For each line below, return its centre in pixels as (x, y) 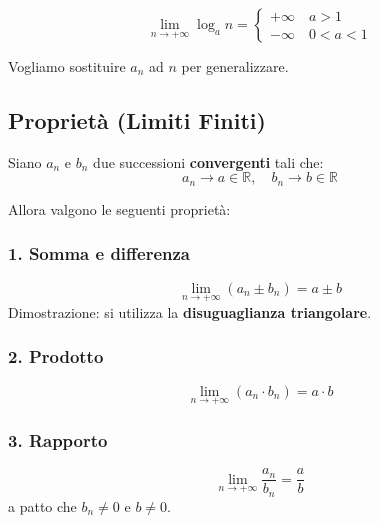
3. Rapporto (58, 439)
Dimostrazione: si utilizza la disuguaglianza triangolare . (190, 311)
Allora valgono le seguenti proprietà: (119, 208)
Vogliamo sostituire (67, 66)
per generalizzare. (235, 66)
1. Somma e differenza (99, 253)
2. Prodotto (56, 356)
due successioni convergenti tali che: (208, 161)
